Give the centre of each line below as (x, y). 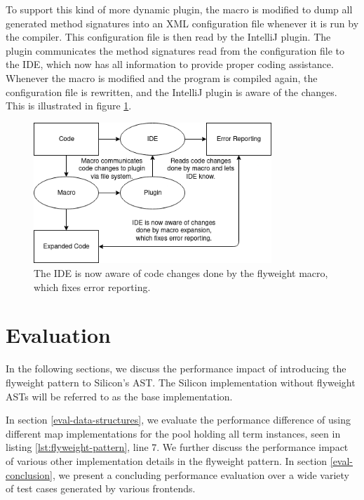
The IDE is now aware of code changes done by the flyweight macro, (181, 273)
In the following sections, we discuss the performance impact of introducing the (176, 369)
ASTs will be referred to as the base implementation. (119, 396)
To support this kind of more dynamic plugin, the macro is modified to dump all (179, 9)
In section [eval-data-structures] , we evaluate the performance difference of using (178, 420)
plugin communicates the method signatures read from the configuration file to (175, 50)
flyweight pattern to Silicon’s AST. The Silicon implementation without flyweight (181, 382)
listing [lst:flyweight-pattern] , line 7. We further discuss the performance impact (177, 447)
